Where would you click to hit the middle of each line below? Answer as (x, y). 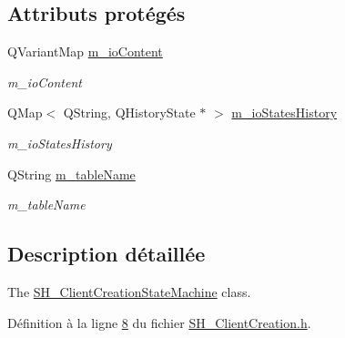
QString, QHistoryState (129, 113)
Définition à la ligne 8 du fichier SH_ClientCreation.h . (159, 322)
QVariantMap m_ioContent (85, 51)
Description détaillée (107, 254)
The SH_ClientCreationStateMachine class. (129, 291)
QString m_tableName (71, 174)
